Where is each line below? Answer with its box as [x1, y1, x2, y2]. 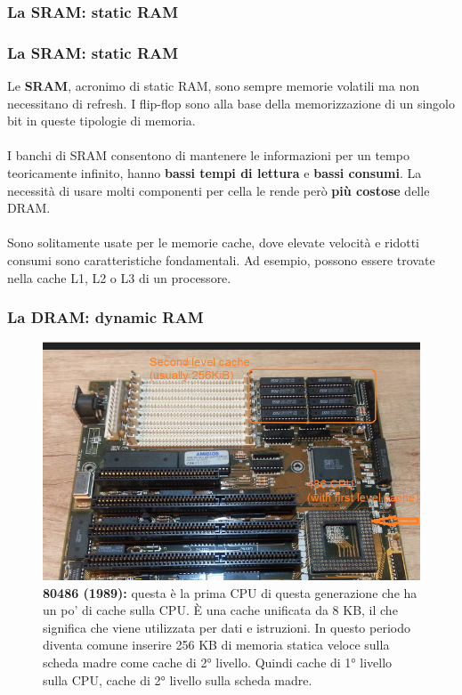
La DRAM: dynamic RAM [7, 306, 204, 328]
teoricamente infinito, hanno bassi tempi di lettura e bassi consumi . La [7, 164, 422, 182]
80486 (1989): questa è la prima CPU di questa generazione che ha [43, 583, 417, 602]
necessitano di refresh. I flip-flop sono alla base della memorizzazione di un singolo [7, 93, 456, 112]
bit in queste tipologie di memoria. [7, 111, 196, 130]
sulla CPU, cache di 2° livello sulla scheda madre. [43, 670, 312, 689]
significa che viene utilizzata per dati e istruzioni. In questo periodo [43, 618, 410, 636]
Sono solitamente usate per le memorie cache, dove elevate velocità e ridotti [7, 233, 419, 252]
